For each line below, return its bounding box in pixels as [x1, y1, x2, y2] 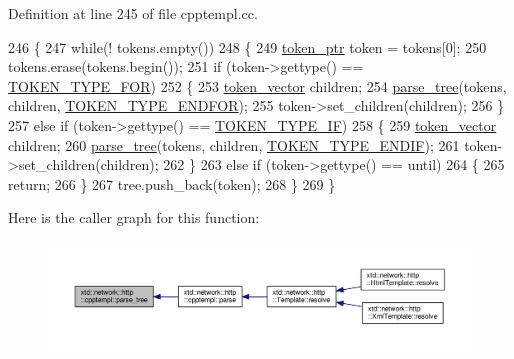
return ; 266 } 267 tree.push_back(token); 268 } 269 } [8, 173, 336, 194]
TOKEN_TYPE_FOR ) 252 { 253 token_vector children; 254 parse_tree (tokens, [8, 75, 507, 96]
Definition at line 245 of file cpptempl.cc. [8, 3, 258, 23]
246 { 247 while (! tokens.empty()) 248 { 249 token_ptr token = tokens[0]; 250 [8, 36, 487, 57]
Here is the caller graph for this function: [8, 207, 260, 228]
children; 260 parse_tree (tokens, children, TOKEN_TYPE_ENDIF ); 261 [8, 134, 460, 155]
